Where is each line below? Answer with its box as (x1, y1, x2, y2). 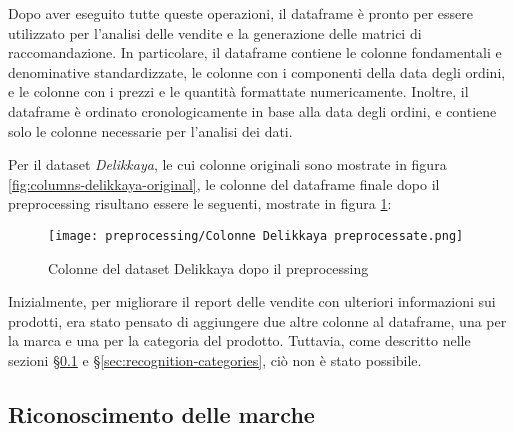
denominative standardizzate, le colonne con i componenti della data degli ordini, (8, 61, 506, 82)
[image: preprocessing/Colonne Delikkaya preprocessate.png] (48, 228, 464, 243)
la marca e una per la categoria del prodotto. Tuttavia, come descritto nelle (8, 330, 471, 351)
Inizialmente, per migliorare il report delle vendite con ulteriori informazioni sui (8, 291, 496, 312)
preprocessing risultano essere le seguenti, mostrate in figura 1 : (8, 193, 392, 214)
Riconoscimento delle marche (8, 398, 315, 429)
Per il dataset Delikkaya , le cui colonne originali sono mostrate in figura (8, 154, 447, 175)
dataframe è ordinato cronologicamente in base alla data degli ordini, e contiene (8, 100, 497, 121)
